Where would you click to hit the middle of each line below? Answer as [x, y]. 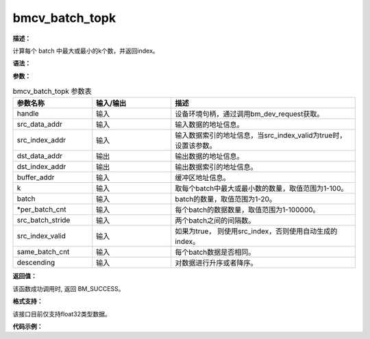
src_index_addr [41, 140]
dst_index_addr [41, 166]
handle [28, 114]
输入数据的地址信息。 [209, 125]
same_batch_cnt [43, 252]
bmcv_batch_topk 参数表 [52, 91]
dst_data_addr [40, 156]
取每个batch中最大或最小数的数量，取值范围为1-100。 [262, 188]
